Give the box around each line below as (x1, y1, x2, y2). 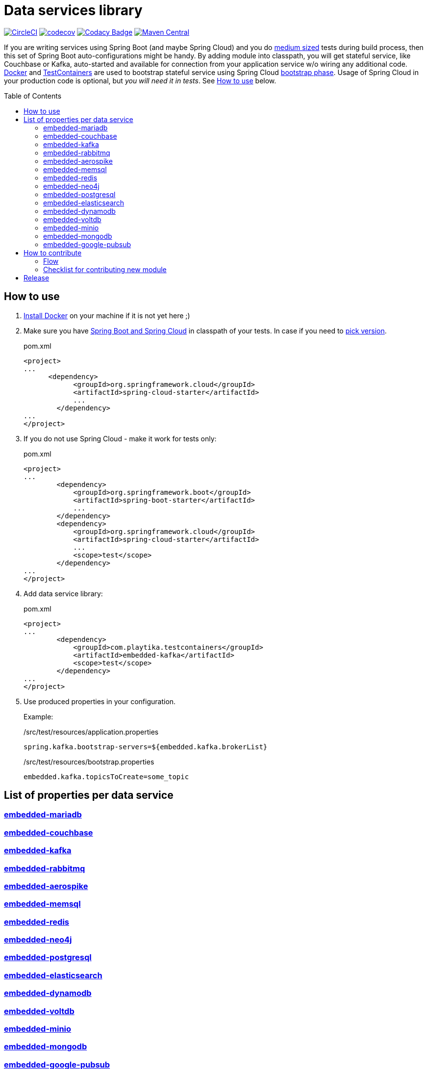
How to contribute (24, 248, 82, 257)
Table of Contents (4, 91, 62, 100)
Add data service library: (24, 589, 103, 598)
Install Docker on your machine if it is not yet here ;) (24, 311, 190, 320)
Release (24, 273, 50, 282)
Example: (24, 712, 53, 721)
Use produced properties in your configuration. (24, 697, 176, 706)
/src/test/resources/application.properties (24, 727, 159, 736)
